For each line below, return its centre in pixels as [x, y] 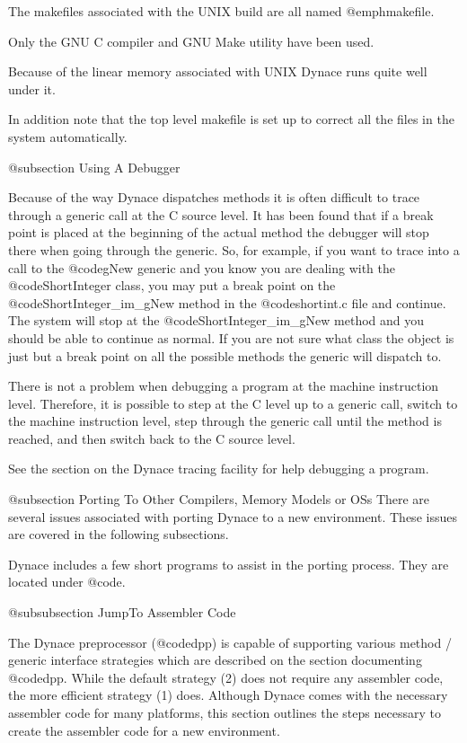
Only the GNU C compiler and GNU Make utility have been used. [191, 41]
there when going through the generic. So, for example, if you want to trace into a [234, 249]
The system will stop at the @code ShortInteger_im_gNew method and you [216, 320]
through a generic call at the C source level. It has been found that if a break [221, 214]
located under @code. [67, 582]
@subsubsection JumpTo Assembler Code [122, 612]
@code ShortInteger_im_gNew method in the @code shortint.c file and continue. [227, 302]
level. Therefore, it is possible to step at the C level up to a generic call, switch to [233, 403]
